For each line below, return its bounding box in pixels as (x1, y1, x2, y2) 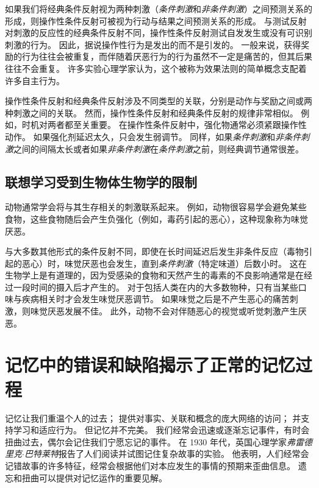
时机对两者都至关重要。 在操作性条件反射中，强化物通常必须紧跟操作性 (21, 118, 307, 131)
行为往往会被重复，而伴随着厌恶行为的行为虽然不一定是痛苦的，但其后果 (21, 50, 312, 63)
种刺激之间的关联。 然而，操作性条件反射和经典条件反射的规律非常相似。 (5, 106, 298, 119)
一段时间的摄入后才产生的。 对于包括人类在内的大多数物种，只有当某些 (13, 280, 298, 293)
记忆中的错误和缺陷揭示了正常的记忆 (5, 352, 296, 377)
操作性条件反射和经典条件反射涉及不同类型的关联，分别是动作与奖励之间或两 (5, 94, 312, 107)
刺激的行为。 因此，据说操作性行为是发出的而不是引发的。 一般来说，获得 (5, 38, 301, 51)
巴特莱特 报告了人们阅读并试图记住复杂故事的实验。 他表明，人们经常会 (24, 447, 309, 460)
